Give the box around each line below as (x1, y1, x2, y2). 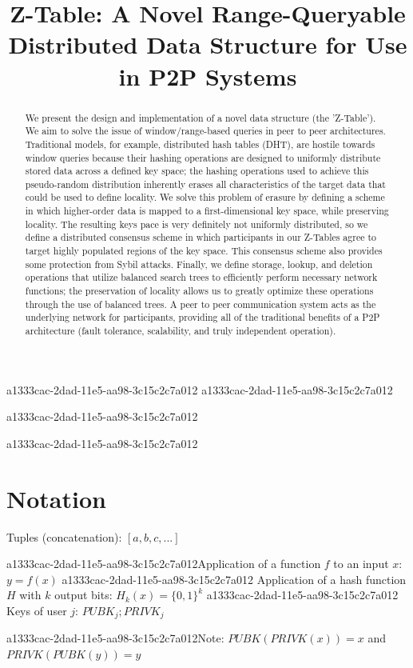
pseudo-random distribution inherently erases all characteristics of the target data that (25, 177, 386, 190)
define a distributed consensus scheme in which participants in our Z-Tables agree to (25, 230, 377, 244)
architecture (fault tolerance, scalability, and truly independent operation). (25, 324, 336, 338)
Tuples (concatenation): (6, 528, 122, 545)
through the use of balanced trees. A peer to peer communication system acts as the (25, 297, 376, 310)
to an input (333, 555, 389, 572)
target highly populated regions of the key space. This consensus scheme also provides (25, 244, 383, 258)
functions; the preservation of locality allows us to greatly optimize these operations (25, 284, 374, 298)
